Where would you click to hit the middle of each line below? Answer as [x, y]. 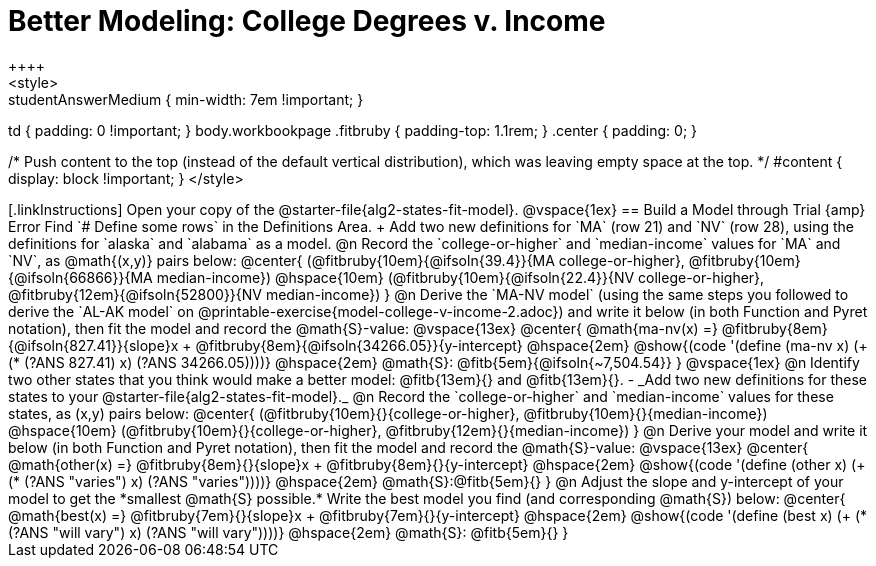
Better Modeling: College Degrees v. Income [307, 21]
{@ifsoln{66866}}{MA [80, 277]
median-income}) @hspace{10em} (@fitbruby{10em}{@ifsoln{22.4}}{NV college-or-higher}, [460, 277]
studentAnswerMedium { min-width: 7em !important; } [186, 99]
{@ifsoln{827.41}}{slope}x [93, 345]
